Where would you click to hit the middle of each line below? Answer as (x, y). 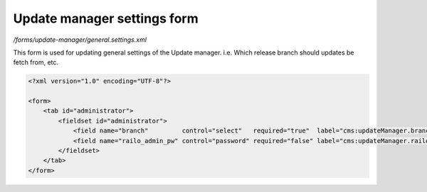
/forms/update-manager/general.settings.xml (80, 40)
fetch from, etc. (36, 62)
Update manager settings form (106, 18)
